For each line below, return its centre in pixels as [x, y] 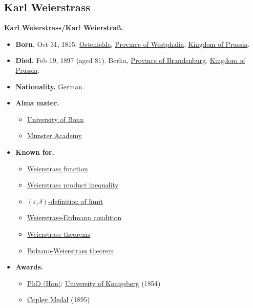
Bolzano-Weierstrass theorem [71, 250]
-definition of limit [76, 201]
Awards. [29, 267]
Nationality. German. [50, 86]
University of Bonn [55, 119]
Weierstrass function [57, 168]
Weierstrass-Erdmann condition [74, 217]
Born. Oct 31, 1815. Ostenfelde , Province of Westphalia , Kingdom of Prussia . [132, 44]
